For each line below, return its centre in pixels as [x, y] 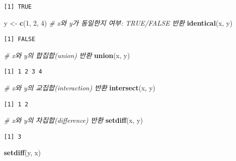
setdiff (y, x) [22, 153]
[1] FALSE [20, 39]
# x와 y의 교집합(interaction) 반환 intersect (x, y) [80, 87]
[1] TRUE [18, 7]
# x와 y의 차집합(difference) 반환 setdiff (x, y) [74, 120]
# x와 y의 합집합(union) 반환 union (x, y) [67, 55]
